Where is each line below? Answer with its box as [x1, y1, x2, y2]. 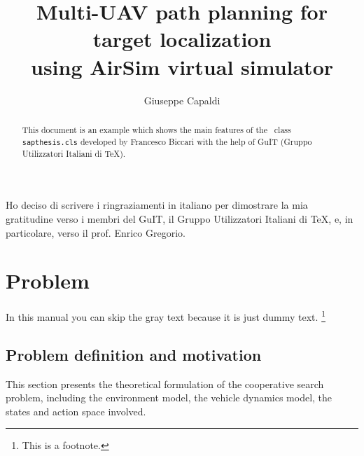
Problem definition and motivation [6, 343, 262, 365]
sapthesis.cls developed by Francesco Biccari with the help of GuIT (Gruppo [22, 135, 312, 147]
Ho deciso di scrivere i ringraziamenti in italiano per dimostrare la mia [6, 198, 308, 212]
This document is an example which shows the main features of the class [22, 123, 291, 135]
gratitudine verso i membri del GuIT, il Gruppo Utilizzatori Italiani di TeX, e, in [6, 211, 353, 226]
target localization [92, 25, 272, 53]
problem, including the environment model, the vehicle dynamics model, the [6, 390, 332, 405]
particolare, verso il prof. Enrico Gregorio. [6, 225, 185, 240]
